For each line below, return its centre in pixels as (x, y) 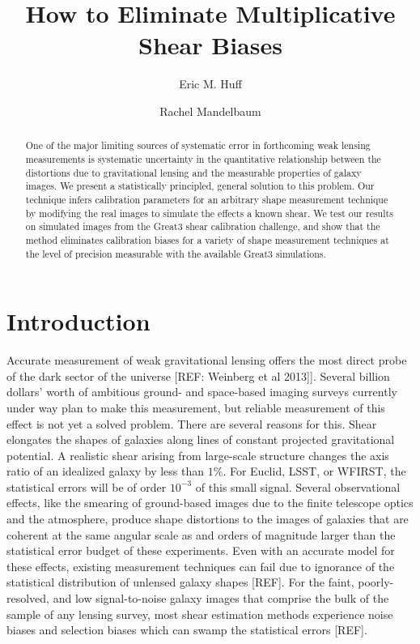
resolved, (28, 598)
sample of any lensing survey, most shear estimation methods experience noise (200, 614)
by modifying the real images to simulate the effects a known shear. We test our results (209, 213)
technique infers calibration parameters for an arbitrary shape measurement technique (207, 199)
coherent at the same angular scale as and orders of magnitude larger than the (201, 534)
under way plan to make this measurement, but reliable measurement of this (196, 407)
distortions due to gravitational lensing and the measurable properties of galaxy (193, 172)
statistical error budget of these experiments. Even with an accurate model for (201, 550)
